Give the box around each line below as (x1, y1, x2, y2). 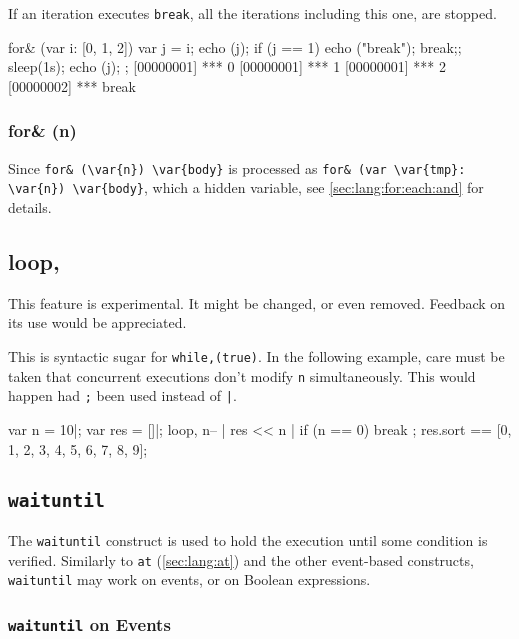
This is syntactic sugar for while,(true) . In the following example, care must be (8, 345, 505, 366)
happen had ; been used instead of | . (8, 385, 237, 406)
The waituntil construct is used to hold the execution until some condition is (8, 529, 488, 550)
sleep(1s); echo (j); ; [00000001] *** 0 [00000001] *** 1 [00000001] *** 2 (8, 56, 447, 77)
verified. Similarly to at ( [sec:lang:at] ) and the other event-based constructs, (8, 549, 474, 570)
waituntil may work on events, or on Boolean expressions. (8, 569, 371, 590)
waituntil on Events (8, 611, 171, 636)
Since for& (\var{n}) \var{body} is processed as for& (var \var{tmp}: (8, 157, 466, 178)
